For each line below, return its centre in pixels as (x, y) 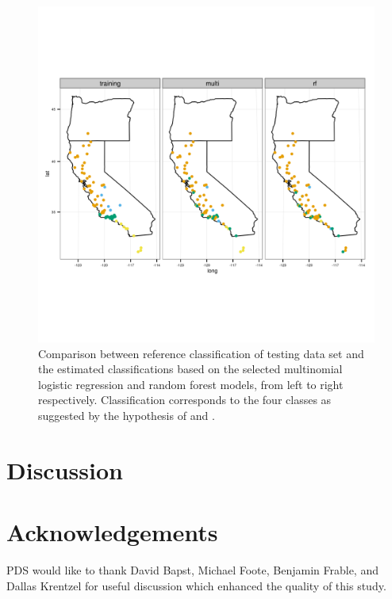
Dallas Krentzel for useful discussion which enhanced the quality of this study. (196, 585)
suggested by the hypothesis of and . (127, 415)
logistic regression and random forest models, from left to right (191, 384)
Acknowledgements (112, 532)
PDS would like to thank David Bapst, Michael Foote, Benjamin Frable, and (192, 570)
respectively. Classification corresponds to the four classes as (185, 400)
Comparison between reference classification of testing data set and (201, 353)
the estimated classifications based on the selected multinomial (190, 369)
